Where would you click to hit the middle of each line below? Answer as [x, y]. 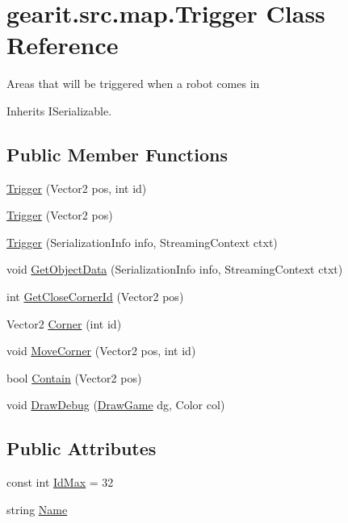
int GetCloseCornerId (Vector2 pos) [95, 297]
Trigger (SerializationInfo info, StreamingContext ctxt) [142, 242]
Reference [63, 45]
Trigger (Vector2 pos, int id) [77, 188]
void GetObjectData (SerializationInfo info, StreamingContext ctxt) [175, 269]
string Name [37, 509]
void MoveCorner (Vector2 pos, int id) [101, 351]
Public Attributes [82, 448]
